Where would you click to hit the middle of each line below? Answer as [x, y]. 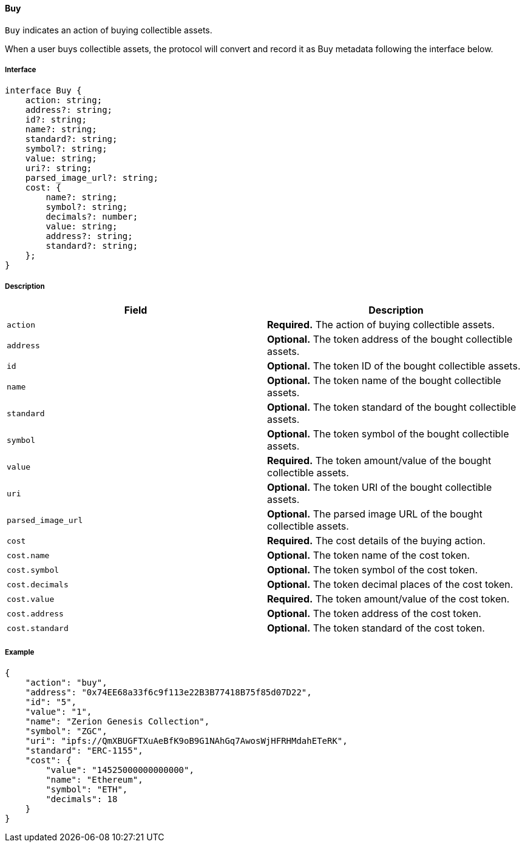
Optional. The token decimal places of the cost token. [390, 585]
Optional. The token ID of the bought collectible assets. [394, 366]
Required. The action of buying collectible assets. [381, 325]
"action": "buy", [66, 682]
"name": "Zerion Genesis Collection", [117, 721]
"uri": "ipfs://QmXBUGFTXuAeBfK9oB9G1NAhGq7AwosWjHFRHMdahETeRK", [186, 741]
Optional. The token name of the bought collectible [384, 381]
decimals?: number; [92, 217]
